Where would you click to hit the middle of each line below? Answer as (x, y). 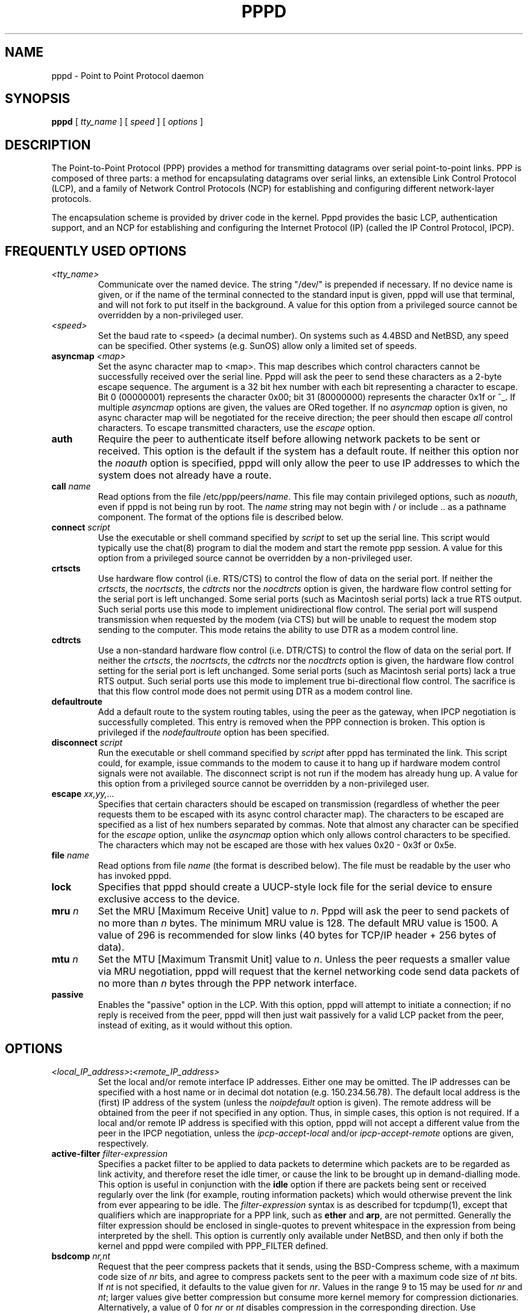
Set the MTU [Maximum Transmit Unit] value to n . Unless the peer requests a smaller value (304, 959)
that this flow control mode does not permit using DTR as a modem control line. (255, 691)
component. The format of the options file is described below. (221, 517)
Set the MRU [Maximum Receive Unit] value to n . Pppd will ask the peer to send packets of (304, 911)
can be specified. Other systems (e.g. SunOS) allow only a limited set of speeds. (257, 346)
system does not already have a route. (185, 475)
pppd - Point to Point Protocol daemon (128, 75)
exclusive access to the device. (169, 899)
